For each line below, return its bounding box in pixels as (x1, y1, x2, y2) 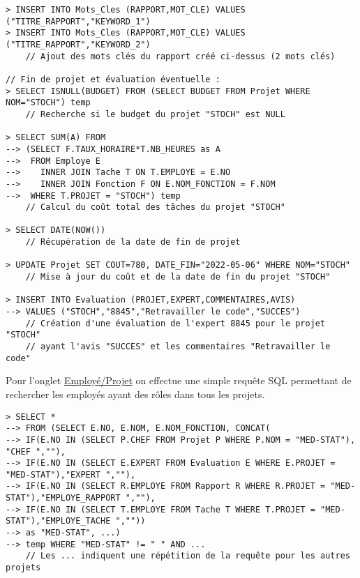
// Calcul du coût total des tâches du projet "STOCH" (25, 202, 285, 213)
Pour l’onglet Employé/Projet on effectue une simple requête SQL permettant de (6, 373, 352, 388)
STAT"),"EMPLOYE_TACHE (6, 516, 111, 526)
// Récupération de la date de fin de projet (25, 237, 241, 248)
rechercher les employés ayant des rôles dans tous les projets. (6, 386, 265, 401)
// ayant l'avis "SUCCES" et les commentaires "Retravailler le (25, 342, 331, 352)
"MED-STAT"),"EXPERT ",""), (6, 469, 136, 480)
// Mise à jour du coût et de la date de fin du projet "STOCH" (25, 272, 331, 282)
